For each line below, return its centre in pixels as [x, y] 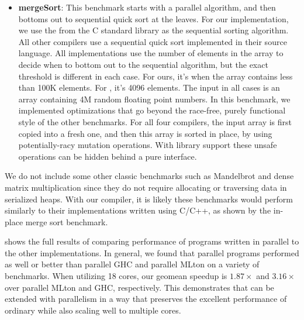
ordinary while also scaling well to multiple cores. [93, 310]
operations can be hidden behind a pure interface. [108, 156]
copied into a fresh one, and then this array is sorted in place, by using [145, 133]
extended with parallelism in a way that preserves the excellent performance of [146, 299]
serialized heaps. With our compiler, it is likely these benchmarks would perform [149, 199]
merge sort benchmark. [67, 221]
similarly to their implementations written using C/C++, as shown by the [138, 210]
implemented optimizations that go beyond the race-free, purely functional [152, 110]
